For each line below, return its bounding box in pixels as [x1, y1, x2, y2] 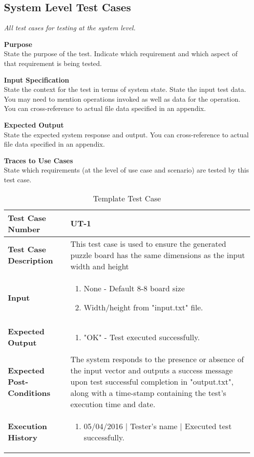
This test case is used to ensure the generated [70, 238, 227, 249]
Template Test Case [93, 192, 161, 204]
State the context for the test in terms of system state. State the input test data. [4, 84, 246, 94]
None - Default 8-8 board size [84, 282, 185, 294]
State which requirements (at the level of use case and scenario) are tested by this [4, 165, 249, 175]
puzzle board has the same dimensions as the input [70, 249, 245, 261]
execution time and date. [70, 398, 156, 410]
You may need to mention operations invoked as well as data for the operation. [4, 93, 241, 104]
